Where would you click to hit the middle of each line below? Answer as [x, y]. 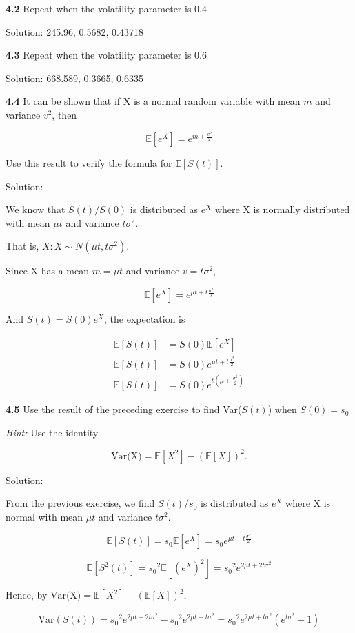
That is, [22, 246]
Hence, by [27, 595]
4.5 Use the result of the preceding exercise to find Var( [124, 409]
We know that [35, 209]
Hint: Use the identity [52, 432]
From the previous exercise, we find [80, 503]
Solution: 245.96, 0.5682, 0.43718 [74, 31]
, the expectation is [145, 319]
